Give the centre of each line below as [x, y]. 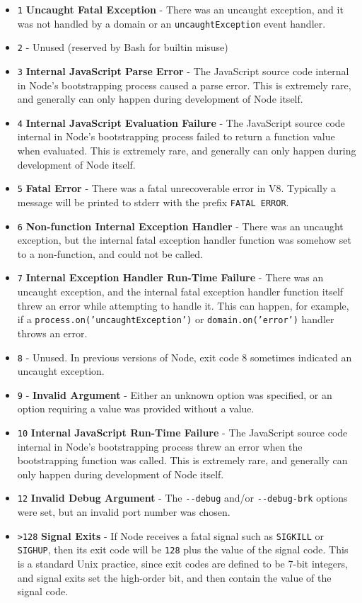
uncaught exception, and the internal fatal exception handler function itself [180, 292]
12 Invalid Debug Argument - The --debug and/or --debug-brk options [182, 498]
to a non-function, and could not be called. [110, 253]
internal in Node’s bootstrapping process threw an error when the [160, 446]
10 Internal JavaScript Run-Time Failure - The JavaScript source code [182, 432]
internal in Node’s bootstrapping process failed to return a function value [176, 136]
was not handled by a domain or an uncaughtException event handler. [171, 23]
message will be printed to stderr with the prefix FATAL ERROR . [153, 202]
